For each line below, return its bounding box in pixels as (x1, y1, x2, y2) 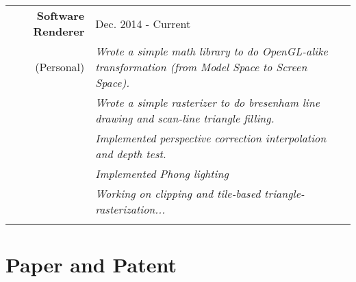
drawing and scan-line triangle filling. (95, 110, 275, 126)
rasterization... (95, 201, 166, 217)
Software (36, 8, 85, 23)
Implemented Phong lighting (95, 166, 229, 181)
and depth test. (95, 146, 166, 162)
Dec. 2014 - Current (95, 15, 191, 31)
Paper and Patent (5, 251, 177, 279)
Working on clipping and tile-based (95, 185, 261, 201)
